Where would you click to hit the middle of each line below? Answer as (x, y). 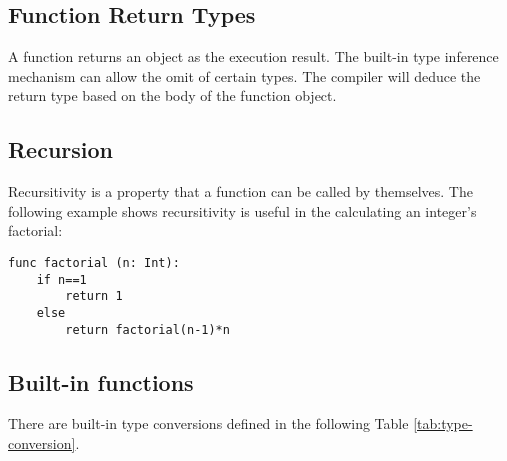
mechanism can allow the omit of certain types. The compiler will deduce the (244, 75)
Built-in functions (101, 381)
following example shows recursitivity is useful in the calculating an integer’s (242, 210)
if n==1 (61, 279)
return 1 (94, 296)
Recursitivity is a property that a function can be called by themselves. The (240, 191)
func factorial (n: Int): (94, 262)
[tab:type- (443, 423)
